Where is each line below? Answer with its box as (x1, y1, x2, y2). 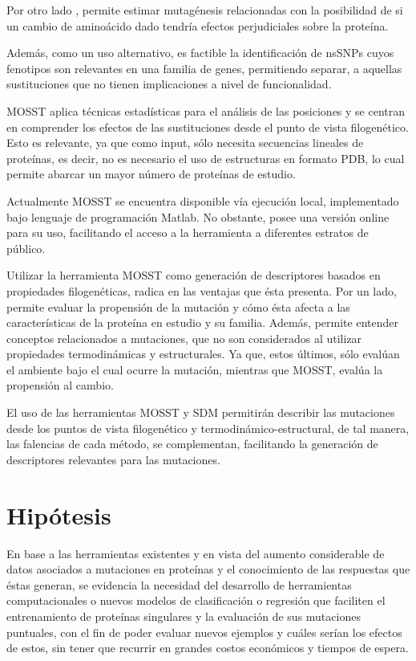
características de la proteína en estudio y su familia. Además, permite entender (6, 314, 398, 331)
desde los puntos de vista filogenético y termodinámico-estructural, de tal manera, (6, 419, 410, 436)
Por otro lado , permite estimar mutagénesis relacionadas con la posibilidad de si (6, 2, 403, 18)
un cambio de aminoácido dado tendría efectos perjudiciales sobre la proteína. (6, 17, 389, 34)
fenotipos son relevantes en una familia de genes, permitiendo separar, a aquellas (6, 59, 402, 76)
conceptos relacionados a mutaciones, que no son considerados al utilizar (6, 329, 362, 346)
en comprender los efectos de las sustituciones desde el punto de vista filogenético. (6, 118, 409, 135)
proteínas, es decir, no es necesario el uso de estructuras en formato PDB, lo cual (6, 149, 405, 166)
